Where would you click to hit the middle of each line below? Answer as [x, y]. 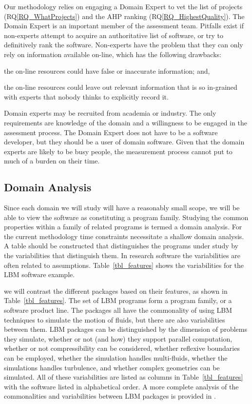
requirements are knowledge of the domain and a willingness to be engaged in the [126, 122]
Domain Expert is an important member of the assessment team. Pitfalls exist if [124, 26]
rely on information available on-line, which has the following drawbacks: [113, 54]
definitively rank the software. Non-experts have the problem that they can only [124, 45]
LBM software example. [39, 274]
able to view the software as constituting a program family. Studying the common [126, 217]
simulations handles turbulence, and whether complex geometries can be [112, 367]
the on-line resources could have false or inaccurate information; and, [107, 71]
